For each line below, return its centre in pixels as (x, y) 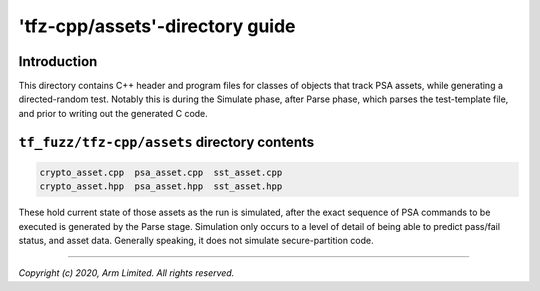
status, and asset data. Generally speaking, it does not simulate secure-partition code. (196, 240)
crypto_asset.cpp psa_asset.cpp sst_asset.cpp (161, 172)
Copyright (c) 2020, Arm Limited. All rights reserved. (126, 273)
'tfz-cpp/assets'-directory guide (157, 26)
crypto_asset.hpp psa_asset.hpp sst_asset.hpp (161, 186)
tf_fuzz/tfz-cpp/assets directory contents (166, 141)
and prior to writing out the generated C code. (113, 113)
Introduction (58, 61)
